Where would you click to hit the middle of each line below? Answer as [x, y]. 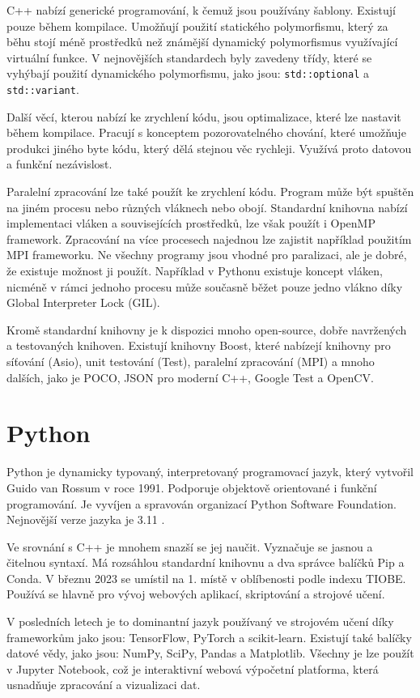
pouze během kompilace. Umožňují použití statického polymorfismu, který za [197, 26]
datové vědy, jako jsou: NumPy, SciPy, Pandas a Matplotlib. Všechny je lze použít [210, 653]
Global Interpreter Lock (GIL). [83, 302]
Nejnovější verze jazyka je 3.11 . [86, 519]
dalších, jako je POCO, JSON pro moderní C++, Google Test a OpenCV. [190, 377]
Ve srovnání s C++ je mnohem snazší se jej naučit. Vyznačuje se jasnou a [190, 546]
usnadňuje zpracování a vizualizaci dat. [104, 685]
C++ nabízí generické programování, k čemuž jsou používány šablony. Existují [201, 10]
